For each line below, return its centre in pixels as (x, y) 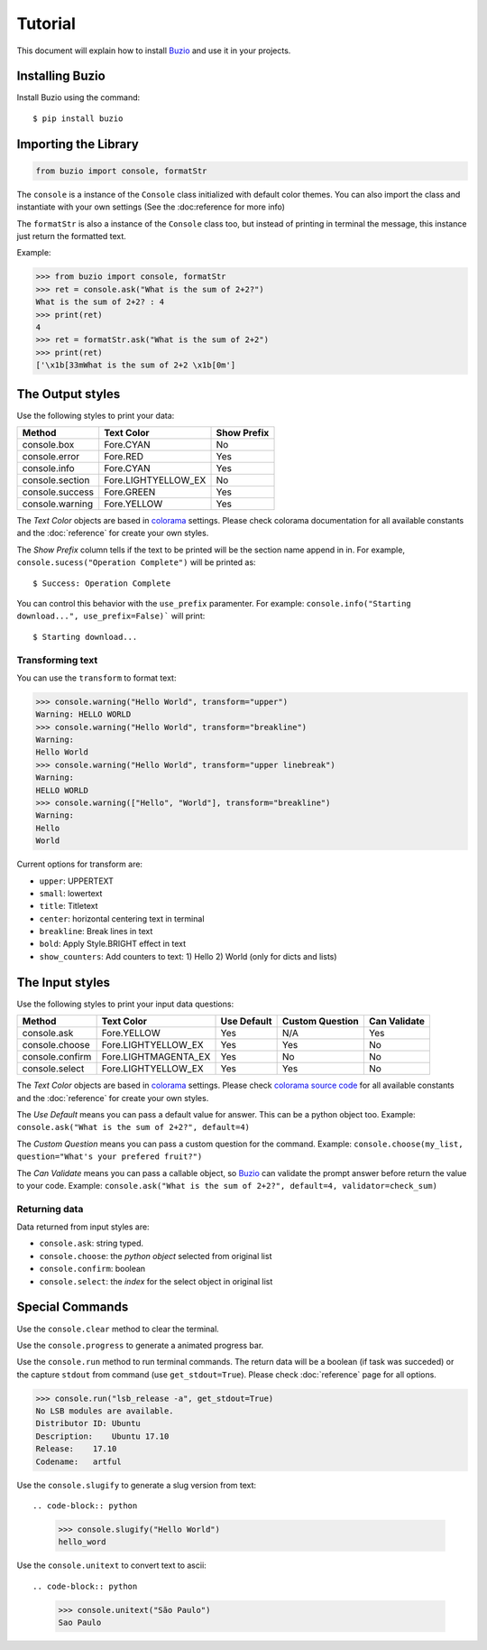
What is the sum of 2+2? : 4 (100, 302)
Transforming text (57, 660)
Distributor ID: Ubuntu (88, 1423)
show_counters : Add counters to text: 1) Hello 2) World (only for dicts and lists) (188, 956)
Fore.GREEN (130, 492)
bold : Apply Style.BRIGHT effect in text (113, 944)
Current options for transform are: (80, 864)
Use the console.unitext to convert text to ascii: (111, 1565)
